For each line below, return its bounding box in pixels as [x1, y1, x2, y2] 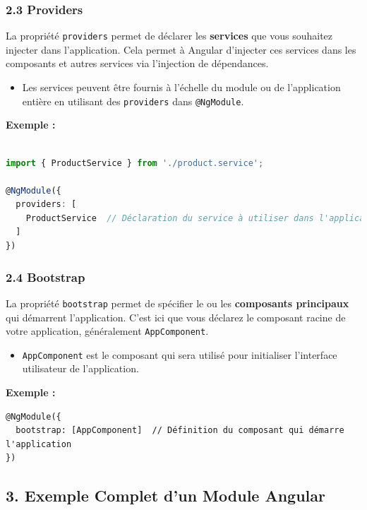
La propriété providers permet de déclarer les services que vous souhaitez [6, 28, 333, 43]
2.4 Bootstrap [6, 268, 85, 285]
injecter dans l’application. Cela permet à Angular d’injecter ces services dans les [6, 42, 356, 57]
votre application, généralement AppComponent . [6, 324, 209, 338]
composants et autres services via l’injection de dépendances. [6, 56, 269, 71]
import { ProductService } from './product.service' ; [6, 158, 264, 168]
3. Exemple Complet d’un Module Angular [6, 485, 325, 506]
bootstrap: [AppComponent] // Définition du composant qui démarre [16, 425, 344, 436]
